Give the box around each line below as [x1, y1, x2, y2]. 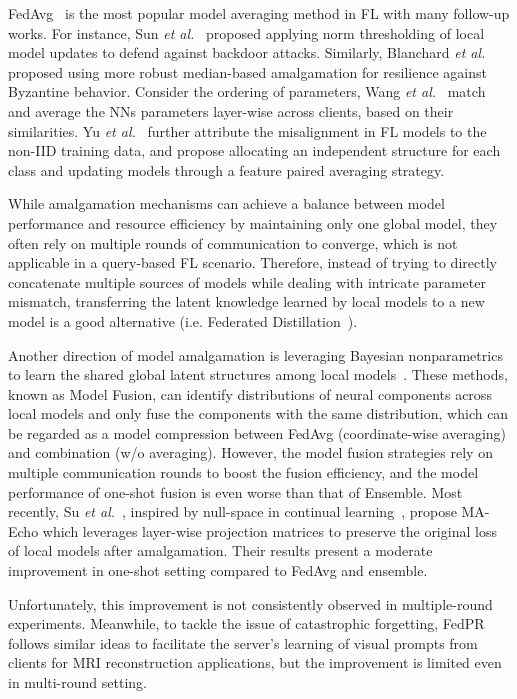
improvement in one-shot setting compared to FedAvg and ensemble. [8, 560, 428, 581]
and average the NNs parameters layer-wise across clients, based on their [8, 100, 454, 121]
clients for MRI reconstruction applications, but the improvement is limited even [8, 652, 502, 673]
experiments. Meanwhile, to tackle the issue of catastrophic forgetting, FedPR [8, 613, 485, 634]
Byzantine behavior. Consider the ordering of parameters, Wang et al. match [8, 81, 486, 102]
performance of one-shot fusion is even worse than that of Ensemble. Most [8, 481, 463, 502]
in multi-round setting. [8, 672, 147, 692]
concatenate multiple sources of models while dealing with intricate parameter [8, 271, 486, 292]
